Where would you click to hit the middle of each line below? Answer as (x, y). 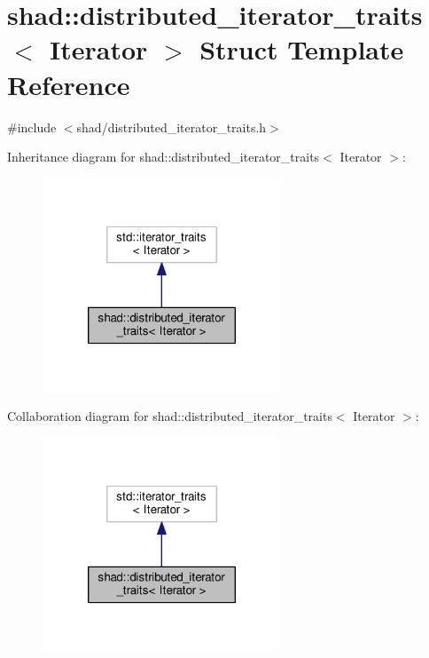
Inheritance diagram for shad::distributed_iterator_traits (164, 157)
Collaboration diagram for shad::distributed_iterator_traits (170, 416)
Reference (69, 84)
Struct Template (302, 49)
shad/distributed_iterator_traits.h (172, 127)
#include (32, 127)
